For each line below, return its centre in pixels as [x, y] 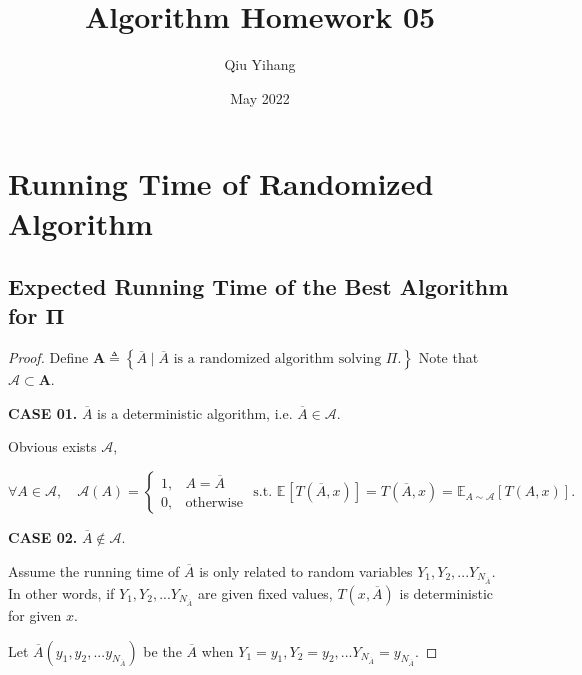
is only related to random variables [306, 570]
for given [35, 615]
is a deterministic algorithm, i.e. [195, 412]
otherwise [214, 503]
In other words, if [61, 592]
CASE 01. [43, 412]
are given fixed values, [265, 592]
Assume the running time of [94, 570]
